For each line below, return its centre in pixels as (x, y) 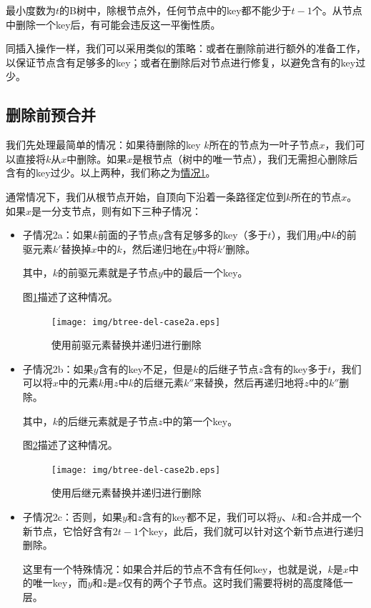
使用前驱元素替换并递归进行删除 (126, 345)
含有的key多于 (295, 368)
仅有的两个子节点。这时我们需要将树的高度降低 (233, 583)
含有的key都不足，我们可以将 (209, 516)
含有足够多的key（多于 (215, 235)
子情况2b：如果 (58, 368)
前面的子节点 (128, 235)
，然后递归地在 (157, 248)
